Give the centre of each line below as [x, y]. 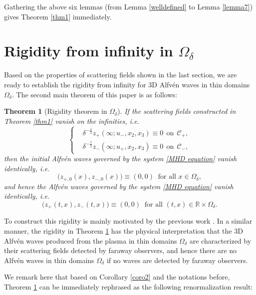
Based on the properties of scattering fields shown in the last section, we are [121, 75]
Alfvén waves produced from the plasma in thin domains [91, 240]
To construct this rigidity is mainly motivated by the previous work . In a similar [128, 221]
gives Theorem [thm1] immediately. [58, 16]
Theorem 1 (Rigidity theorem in [56, 111]
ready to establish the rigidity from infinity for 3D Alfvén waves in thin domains [127, 84]
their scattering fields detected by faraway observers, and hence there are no [121, 250]
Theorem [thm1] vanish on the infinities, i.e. [72, 121]
